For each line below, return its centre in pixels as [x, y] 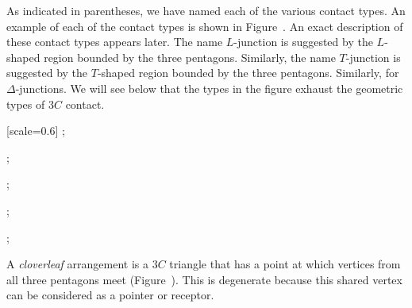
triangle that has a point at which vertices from [285, 264]
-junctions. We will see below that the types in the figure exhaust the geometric [209, 88]
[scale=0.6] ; [36, 131]
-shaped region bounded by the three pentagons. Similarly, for [248, 73]
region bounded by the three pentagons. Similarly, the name [190, 57]
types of [26, 104]
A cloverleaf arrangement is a [77, 264]
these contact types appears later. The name [115, 42]
